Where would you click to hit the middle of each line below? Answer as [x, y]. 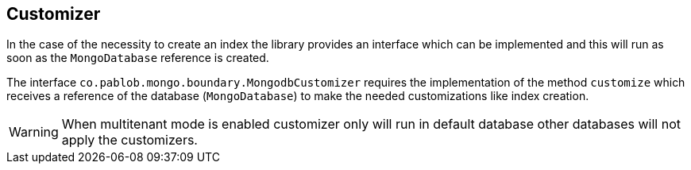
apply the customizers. [129, 140]
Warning [34, 132]
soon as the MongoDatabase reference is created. [138, 58]
